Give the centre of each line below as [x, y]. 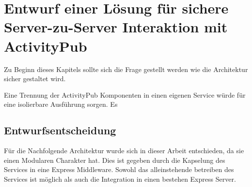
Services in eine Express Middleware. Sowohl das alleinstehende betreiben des [119, 169]
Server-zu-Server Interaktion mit [116, 27]
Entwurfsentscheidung [60, 130]
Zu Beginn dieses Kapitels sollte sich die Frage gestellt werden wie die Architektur [126, 69]
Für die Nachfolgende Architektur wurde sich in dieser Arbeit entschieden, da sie [124, 151]
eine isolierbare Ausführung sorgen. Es [61, 104]
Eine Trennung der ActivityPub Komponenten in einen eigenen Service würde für [125, 94]
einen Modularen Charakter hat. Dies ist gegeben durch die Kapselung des [115, 160]
